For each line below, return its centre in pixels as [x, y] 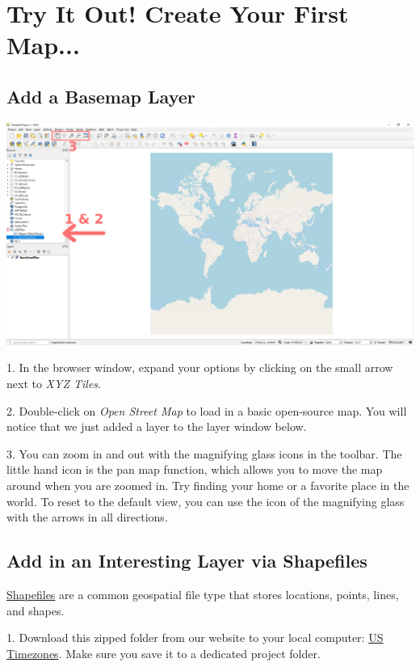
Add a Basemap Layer [101, 96]
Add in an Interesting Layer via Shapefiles [187, 561]
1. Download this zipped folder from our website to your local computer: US [195, 637]
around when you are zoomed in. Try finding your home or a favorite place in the [208, 485]
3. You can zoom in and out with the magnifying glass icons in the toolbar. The [204, 453]
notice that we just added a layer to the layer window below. [157, 426]
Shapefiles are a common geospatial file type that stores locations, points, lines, [203, 595]
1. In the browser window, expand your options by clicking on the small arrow [200, 367]
